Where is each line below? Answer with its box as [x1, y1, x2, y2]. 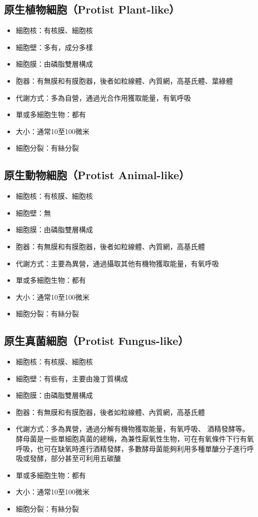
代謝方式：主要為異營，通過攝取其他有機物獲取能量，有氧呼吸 [15, 258, 219, 268]
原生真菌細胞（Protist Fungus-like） [4, 333, 189, 348]
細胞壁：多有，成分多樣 [15, 42, 93, 52]
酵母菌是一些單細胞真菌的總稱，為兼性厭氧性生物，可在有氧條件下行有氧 [15, 433, 254, 444]
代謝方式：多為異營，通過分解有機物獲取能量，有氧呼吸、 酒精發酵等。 [15, 423, 249, 434]
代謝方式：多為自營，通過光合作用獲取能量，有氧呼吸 [15, 92, 191, 103]
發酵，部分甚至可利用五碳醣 [29, 453, 121, 463]
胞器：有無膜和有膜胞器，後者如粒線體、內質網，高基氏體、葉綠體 [15, 75, 233, 86]
